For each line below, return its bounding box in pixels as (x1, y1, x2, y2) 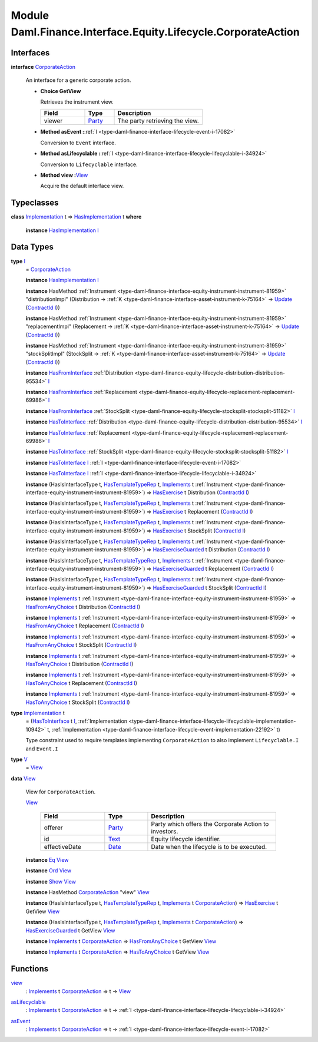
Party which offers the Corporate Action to (151, 819, 269, 828)
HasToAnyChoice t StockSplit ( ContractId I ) (25, 699, 130, 706)
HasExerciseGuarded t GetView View (25, 927, 115, 934)
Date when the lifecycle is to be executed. (151, 842, 267, 851)
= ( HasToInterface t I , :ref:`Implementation (25, 717, 128, 725)
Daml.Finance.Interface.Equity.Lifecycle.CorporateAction (11, 25, 300, 38)
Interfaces (11, 48, 50, 58)
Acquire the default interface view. (40, 183, 124, 190)
